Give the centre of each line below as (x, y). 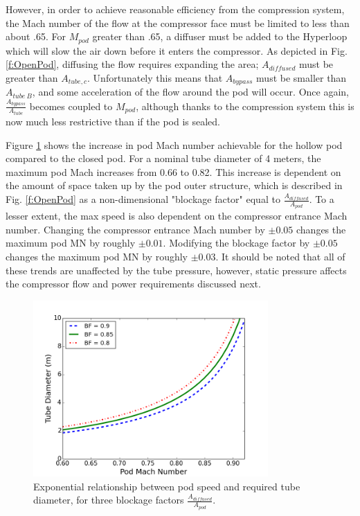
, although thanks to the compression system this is (245, 106)
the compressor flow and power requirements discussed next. (133, 284)
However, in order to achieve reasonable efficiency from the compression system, (175, 9)
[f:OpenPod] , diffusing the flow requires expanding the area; (132, 64)
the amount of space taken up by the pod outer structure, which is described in (174, 185)
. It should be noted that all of (280, 257)
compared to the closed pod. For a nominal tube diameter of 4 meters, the (163, 158)
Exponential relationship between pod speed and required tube (167, 486)
